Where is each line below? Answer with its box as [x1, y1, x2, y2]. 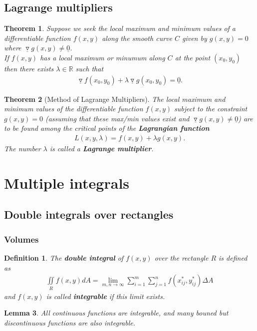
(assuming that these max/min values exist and [45, 113, 190, 123]
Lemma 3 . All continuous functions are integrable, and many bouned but [4, 308, 229, 318]
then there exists [4, 63, 54, 73]
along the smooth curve [102, 32, 172, 43]
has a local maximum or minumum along [40, 52, 165, 62]
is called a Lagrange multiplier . [49, 143, 154, 154]
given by [182, 32, 207, 43]
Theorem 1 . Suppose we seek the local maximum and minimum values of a [4, 23, 236, 33]
